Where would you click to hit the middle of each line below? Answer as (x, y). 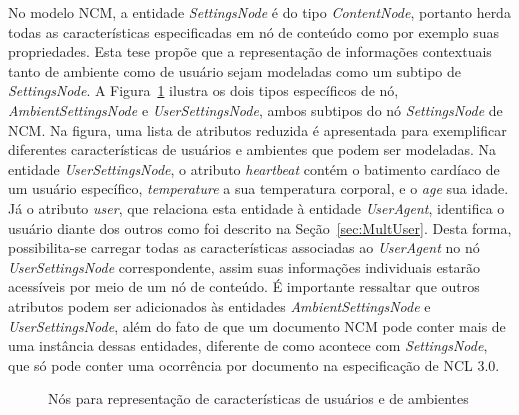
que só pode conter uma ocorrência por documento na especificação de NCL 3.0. (254, 364)
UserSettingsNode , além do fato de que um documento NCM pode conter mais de (257, 325)
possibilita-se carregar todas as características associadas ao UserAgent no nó (244, 247)
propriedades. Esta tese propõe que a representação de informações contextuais (250, 51)
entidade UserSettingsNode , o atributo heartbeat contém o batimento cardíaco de (254, 168)
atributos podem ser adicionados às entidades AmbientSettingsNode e (219, 305)
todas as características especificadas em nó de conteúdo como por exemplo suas (254, 31)
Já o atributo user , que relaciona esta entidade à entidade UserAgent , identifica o (256, 207)
